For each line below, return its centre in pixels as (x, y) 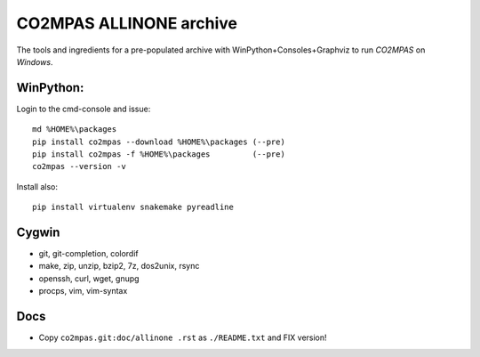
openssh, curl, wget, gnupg (89, 278)
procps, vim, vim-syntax (83, 291)
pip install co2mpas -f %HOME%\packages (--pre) (159, 154)
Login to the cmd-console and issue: (84, 109)
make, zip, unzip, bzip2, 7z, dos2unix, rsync (119, 266)
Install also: (37, 186)
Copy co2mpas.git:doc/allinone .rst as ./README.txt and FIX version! (183, 337)
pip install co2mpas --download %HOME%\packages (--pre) (159, 142)
